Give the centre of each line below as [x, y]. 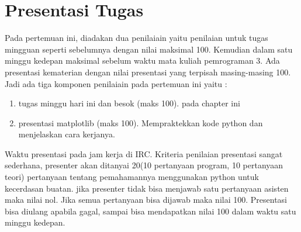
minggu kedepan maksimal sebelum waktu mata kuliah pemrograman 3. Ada [142, 60]
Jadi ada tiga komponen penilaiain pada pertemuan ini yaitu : [116, 83]
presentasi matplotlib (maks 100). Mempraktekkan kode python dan [141, 122]
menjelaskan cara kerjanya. [67, 134]
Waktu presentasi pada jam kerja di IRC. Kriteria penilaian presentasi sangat [144, 153]
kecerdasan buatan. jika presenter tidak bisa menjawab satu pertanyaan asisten [147, 188]
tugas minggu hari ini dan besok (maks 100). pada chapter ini [129, 103]
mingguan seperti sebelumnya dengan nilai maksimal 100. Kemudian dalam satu [149, 49]
